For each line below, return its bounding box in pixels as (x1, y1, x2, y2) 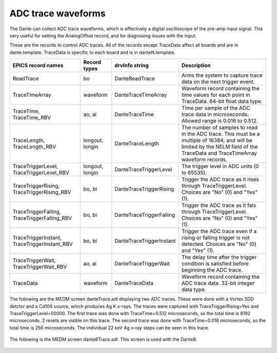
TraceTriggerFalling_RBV (12, 215, 72, 222)
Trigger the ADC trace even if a (181, 228, 257, 235)
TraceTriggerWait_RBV (12, 263, 67, 271)
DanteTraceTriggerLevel (114, 166, 172, 173)
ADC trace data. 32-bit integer (181, 280, 255, 287)
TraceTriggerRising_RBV (12, 189, 71, 196)
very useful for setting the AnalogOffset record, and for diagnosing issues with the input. (9, 32, 197, 38)
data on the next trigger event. (181, 78, 255, 86)
